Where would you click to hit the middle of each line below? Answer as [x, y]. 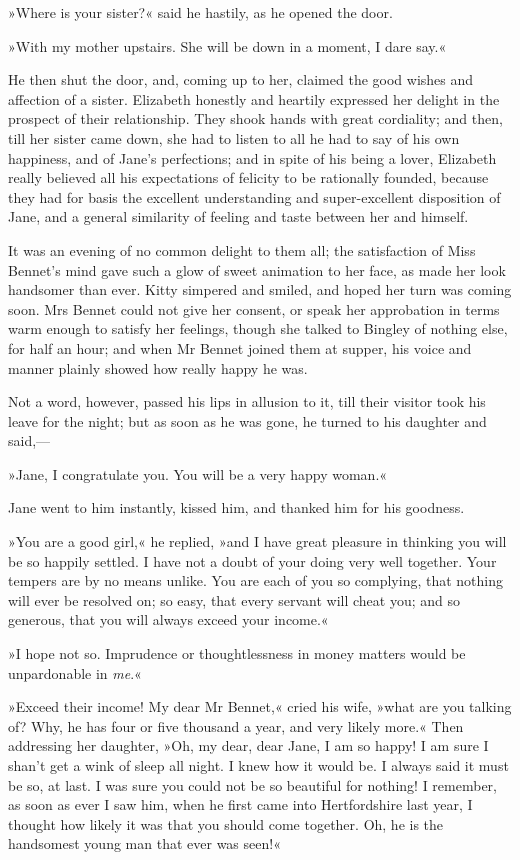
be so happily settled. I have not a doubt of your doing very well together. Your [252, 560]
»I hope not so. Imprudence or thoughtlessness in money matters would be [237, 653]
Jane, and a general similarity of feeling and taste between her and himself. [238, 216]
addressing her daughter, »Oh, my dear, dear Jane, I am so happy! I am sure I [248, 745]
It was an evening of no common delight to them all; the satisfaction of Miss [242, 249]
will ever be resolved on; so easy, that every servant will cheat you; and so [234, 599]
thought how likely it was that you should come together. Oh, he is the [226, 823]
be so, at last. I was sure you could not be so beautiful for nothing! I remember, [252, 784]
